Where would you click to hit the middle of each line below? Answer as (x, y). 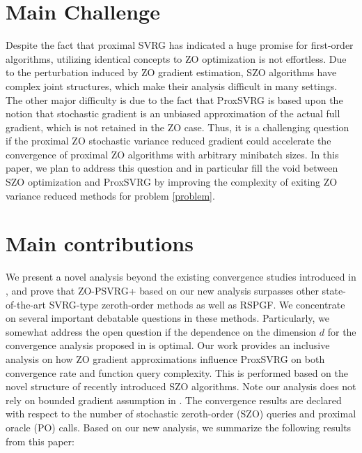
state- (334, 290)
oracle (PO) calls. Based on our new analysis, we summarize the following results (179, 427)
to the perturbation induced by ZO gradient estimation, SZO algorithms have (171, 72)
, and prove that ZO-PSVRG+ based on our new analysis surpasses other (162, 290)
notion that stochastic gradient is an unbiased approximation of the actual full (173, 113)
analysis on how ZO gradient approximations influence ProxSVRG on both (165, 358)
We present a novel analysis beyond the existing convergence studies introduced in (181, 277)
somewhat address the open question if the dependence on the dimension (161, 331)
